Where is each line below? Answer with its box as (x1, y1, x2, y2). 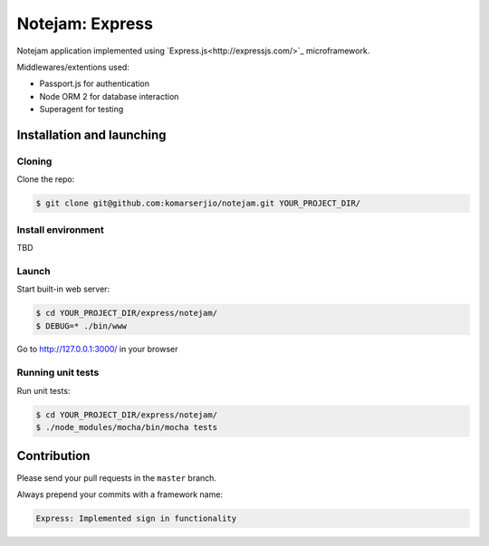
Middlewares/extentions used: (16, 62, 130, 72)
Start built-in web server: (16, 283, 110, 294)
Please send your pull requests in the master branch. (16, 472, 217, 484)
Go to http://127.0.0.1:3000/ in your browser (16, 344, 178, 355)
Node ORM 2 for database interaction (39, 91, 179, 101)
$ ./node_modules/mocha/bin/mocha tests (35, 422, 217, 432)
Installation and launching (16, 127, 167, 142)
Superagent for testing (39, 104, 124, 115)
